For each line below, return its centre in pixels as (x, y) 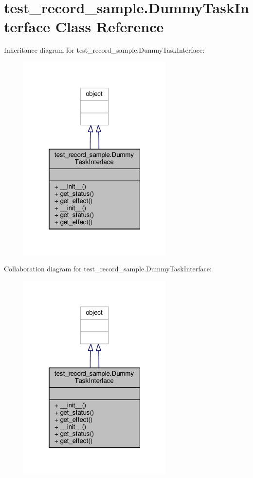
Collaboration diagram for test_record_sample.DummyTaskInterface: (108, 269)
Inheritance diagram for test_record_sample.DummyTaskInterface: (104, 50)
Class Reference (109, 27)
